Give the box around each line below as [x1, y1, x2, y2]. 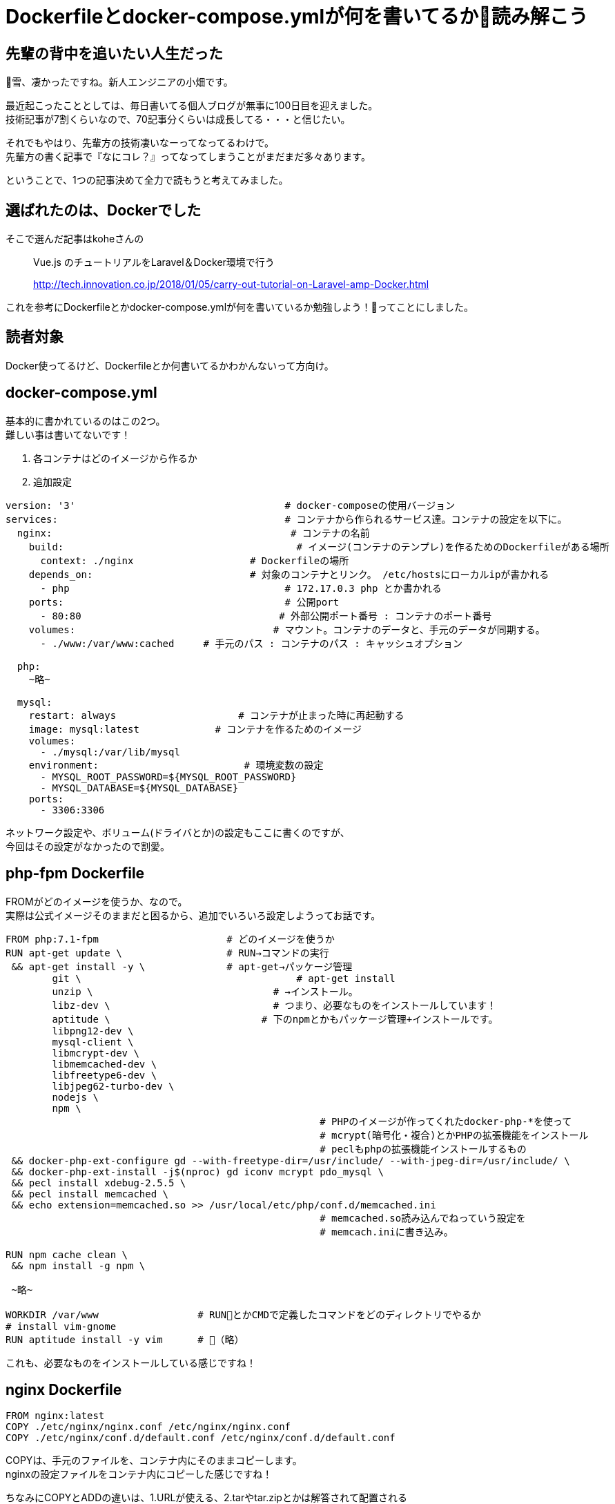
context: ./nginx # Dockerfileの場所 [40, 555, 349, 566]
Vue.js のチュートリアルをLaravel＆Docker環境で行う [33, 256, 275, 269]
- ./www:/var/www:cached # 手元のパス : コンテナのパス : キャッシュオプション [40, 637, 463, 649]
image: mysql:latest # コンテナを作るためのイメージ [28, 723, 362, 735]
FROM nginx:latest [6, 1410, 105, 1422]
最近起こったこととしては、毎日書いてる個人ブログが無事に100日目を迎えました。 [6, 99, 378, 112]
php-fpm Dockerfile [6, 865, 145, 883]
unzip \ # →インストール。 [52, 985, 358, 997]
